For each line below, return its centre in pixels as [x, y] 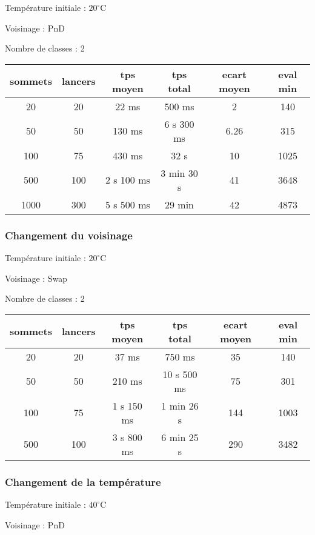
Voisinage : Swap [36, 278]
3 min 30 [179, 173]
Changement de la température [83, 481]
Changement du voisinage [69, 235]
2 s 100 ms [128, 180]
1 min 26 [180, 405]
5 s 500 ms [128, 204]
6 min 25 [180, 437]
